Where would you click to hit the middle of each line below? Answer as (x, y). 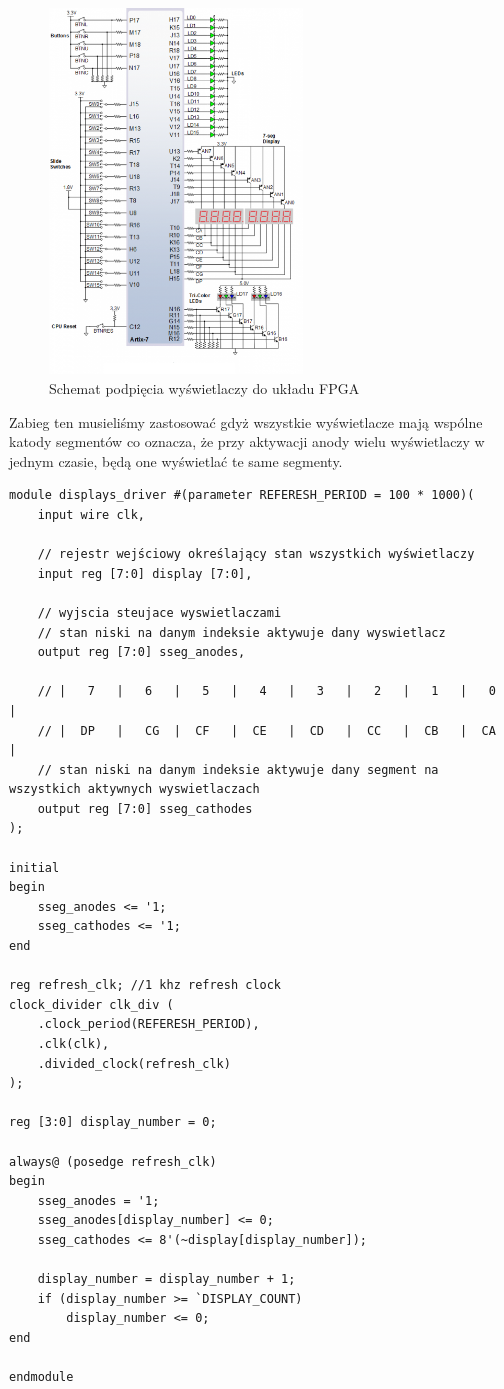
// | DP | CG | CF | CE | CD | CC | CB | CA (266, 730)
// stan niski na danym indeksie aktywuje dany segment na (238, 769)
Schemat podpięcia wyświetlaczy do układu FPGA (204, 388)
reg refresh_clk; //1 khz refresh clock (145, 985)
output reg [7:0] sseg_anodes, (141, 652)
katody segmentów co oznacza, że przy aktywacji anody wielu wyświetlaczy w (247, 441)
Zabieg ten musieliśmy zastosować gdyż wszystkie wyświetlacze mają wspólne (246, 421)
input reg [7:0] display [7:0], (145, 573)
